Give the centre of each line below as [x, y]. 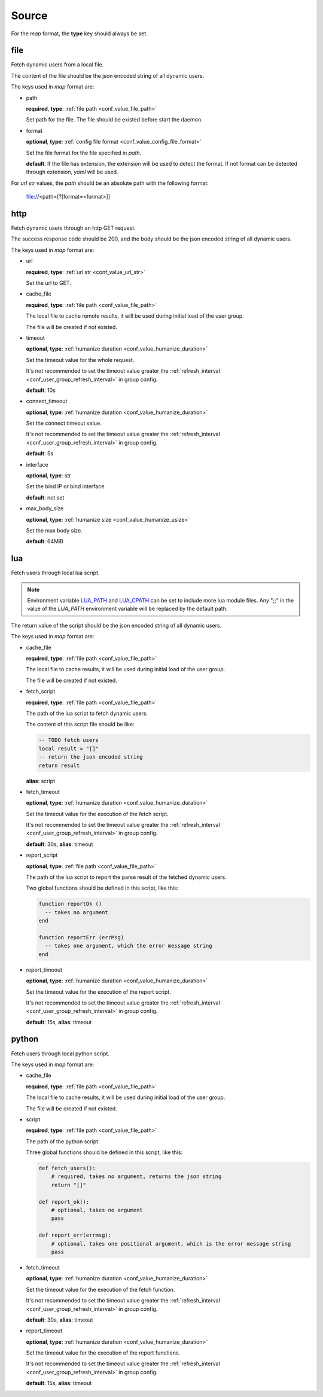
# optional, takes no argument [97, 1210]
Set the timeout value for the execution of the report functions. [103, 1353]
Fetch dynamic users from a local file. [57, 65]
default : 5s [40, 454]
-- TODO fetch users [68, 740]
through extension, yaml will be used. [72, 172]
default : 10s [41, 390]
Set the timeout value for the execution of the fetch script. [97, 814]
